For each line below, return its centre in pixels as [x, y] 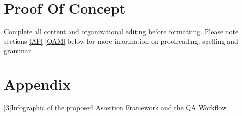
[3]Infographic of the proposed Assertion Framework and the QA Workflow [115, 107]
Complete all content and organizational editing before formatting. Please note [121, 31]
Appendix [37, 84]
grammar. [18, 50]
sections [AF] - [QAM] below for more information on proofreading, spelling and [121, 41]
